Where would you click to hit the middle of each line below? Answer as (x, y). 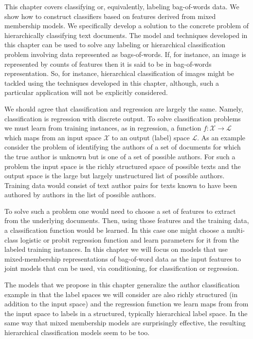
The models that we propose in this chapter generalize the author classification (122, 285)
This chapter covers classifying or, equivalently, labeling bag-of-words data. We (122, 6)
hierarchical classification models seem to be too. (77, 332)
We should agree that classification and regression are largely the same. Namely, (124, 108)
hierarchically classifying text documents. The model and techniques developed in (126, 35)
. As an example (221, 137)
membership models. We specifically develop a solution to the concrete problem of (127, 26)
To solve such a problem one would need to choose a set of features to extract (120, 211)
